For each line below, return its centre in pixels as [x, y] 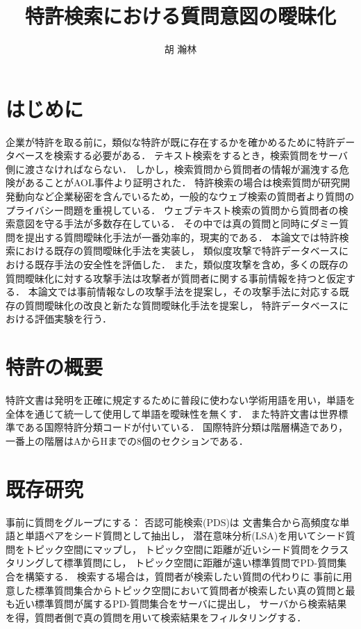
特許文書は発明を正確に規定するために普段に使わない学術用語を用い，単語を [180, 400]
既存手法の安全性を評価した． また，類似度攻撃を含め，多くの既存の [191, 264]
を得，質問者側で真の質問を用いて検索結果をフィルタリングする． [156, 617]
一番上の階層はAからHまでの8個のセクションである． [127, 440]
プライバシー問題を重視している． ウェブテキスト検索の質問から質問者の [172, 210]
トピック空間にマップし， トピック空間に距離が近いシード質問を [172, 549]
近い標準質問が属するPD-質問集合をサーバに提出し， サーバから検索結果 [181, 604]
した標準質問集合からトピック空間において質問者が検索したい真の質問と [180, 590]
